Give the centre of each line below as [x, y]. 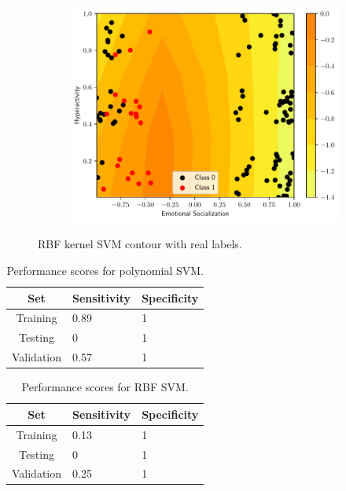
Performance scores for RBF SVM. [105, 387]
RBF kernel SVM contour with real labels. [140, 244]
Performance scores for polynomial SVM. [105, 271]
